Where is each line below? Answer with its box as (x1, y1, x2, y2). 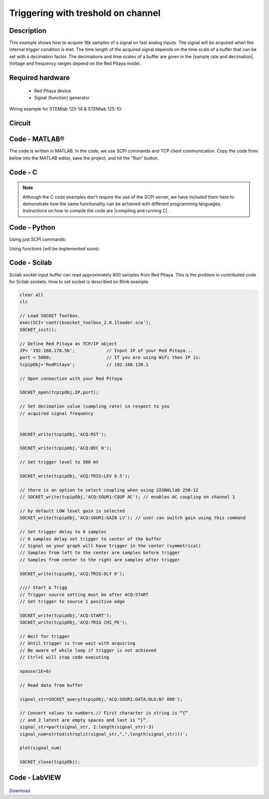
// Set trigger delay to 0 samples (19, 529, 107, 535)
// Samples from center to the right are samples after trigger (19, 557, 180, 562)
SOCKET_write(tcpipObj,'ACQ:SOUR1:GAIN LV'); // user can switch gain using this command (19, 515, 246, 521)
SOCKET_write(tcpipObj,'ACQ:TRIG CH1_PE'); (19, 620, 128, 625)
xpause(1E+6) (19, 668, 52, 674)
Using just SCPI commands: (9, 237, 67, 243)
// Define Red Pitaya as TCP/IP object (19, 341, 117, 346)
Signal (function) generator (34, 95, 90, 101)
